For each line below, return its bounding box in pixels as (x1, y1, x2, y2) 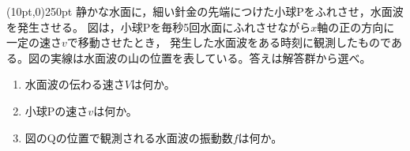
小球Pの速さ (24, 102, 88, 119)
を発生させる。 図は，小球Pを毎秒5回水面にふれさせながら (6, 18, 311, 35)
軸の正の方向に (317, 18, 395, 35)
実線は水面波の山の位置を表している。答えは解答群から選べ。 (50, 49, 371, 66)
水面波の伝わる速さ (24, 76, 125, 92)
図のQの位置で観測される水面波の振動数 (24, 129, 233, 145)
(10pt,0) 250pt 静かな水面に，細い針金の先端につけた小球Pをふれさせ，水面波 (6, 3, 404, 19)
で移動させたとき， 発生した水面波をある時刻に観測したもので (66, 34, 391, 51)
